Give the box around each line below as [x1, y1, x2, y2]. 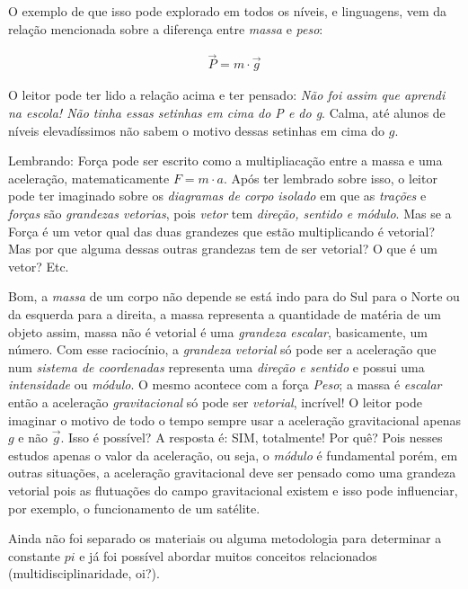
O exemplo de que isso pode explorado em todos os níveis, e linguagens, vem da [8, 2, 447, 20]
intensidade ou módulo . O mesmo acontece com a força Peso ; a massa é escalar [8, 375, 442, 394]
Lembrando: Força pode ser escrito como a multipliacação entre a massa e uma [8, 151, 443, 170]
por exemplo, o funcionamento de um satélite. [8, 498, 260, 517]
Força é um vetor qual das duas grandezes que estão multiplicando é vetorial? [8, 221, 436, 240]
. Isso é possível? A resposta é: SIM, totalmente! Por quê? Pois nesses [60, 428, 443, 447]
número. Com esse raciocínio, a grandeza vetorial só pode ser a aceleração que [8, 340, 437, 359]
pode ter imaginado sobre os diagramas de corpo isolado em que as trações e [8, 186, 427, 205]
